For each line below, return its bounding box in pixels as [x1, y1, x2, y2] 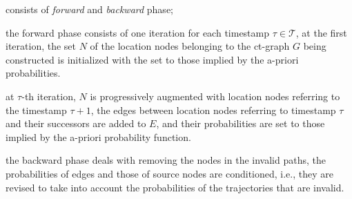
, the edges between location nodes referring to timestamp [90, 102, 336, 117]
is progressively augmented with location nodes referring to [90, 88, 340, 103]
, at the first [295, 25, 347, 39]
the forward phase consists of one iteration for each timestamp [6, 25, 270, 39]
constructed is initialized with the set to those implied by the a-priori [6, 52, 299, 66]
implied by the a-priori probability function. [6, 129, 191, 144]
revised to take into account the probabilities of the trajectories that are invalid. [6, 180, 344, 194]
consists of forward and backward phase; [6, 2, 173, 16]
